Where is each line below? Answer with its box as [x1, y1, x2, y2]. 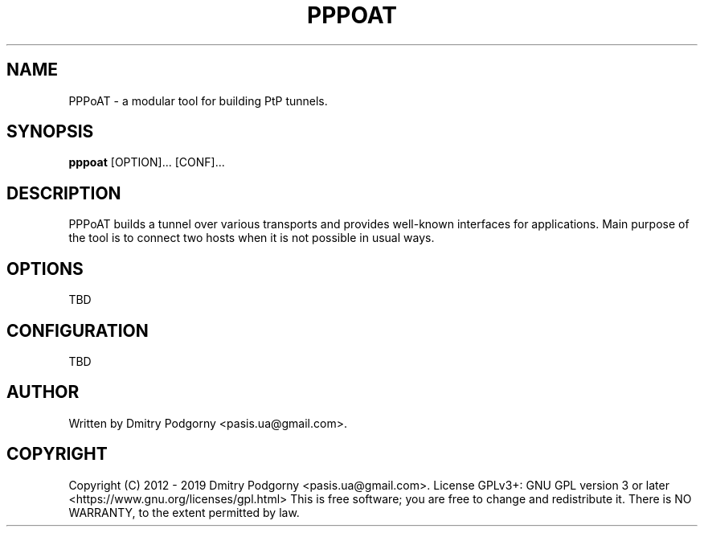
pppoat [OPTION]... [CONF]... [68, 155, 225, 170]
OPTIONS [6, 258, 84, 279]
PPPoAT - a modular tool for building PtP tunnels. [68, 93, 328, 108]
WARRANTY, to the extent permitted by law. [68, 505, 300, 519]
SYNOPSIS [6, 121, 94, 142]
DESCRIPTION [6, 182, 121, 203]
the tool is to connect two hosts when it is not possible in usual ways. [68, 231, 435, 245]
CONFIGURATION [6, 320, 149, 341]
